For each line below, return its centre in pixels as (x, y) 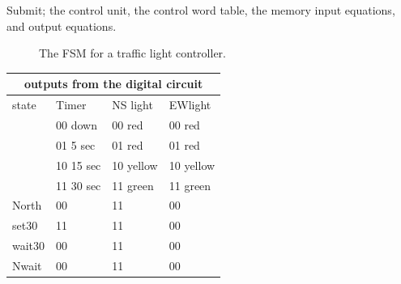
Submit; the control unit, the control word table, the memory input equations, (201, 10)
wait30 (29, 246)
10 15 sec (79, 165)
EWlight (190, 105)
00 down (77, 124)
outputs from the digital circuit (113, 84)
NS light (132, 105)
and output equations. (62, 25)
